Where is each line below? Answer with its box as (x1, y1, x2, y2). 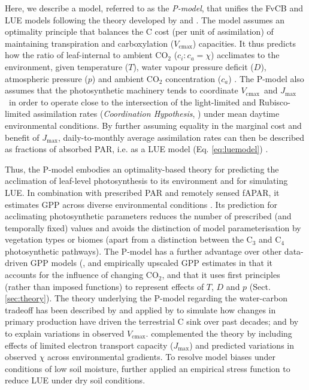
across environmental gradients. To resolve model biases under (47, 350, 276, 363)
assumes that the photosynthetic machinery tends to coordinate (5, 84, 238, 96)
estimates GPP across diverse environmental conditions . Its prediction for (5, 198, 278, 210)
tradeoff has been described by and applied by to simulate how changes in (5, 303, 276, 316)
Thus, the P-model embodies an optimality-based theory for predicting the (5, 162, 279, 175)
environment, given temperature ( (5, 60, 129, 72)
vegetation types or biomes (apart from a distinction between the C (5, 233, 253, 246)
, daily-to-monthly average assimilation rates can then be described (58, 131, 305, 143)
